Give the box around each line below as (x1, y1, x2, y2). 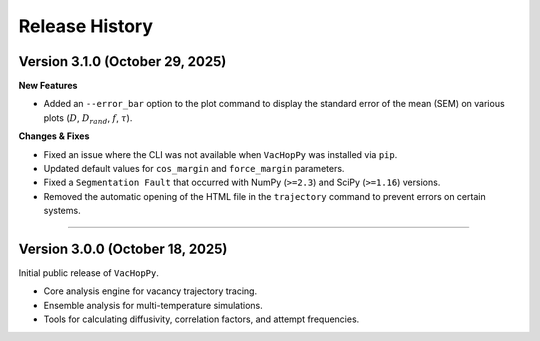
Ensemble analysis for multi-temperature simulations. (43, 299, 264, 311)
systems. (43, 205, 81, 217)
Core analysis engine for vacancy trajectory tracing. (43, 285, 258, 297)
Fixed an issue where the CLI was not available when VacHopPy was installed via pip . (43, 148, 398, 160)
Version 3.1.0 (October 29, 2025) (18, 53, 227, 70)
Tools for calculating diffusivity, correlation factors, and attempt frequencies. (43, 313, 360, 325)
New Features (18, 80, 78, 92)
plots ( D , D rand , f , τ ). (43, 111, 133, 126)
